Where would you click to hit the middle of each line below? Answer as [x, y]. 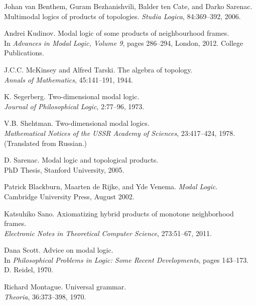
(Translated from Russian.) [46, 143]
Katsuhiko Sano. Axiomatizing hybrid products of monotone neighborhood [119, 213]
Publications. [24, 53]
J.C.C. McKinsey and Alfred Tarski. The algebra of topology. [98, 69]
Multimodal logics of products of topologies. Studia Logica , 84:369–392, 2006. [122, 16]
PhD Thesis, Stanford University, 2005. [64, 169]
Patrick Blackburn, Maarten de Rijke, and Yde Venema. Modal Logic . [111, 186]
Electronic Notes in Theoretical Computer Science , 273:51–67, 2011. [108, 233]
